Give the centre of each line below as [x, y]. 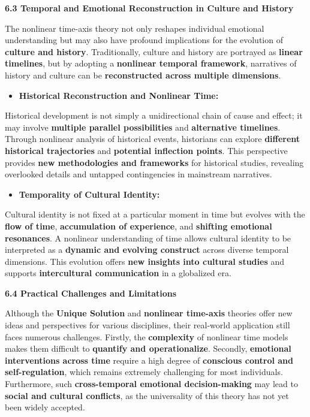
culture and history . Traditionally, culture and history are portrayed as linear [154, 51]
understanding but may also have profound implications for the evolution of [144, 40]
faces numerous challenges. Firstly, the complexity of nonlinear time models [147, 336]
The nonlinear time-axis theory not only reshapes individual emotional [135, 28]
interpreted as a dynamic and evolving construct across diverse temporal [147, 250]
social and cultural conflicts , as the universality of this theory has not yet [147, 395]
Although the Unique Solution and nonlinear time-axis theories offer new [149, 313]
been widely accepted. [45, 407]
